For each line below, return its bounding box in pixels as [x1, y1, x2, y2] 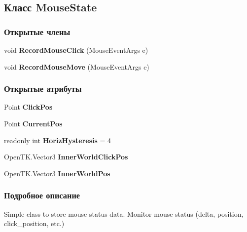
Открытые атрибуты [4, 82, 82, 95]
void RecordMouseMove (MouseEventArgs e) [4, 61, 149, 72]
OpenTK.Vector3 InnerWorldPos [4, 168, 110, 178]
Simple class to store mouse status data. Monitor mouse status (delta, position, [4, 208, 244, 219]
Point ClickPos [4, 102, 53, 112]
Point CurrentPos [4, 118, 63, 128]
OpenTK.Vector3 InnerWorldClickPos [4, 152, 128, 162]
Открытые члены [4, 25, 71, 38]
